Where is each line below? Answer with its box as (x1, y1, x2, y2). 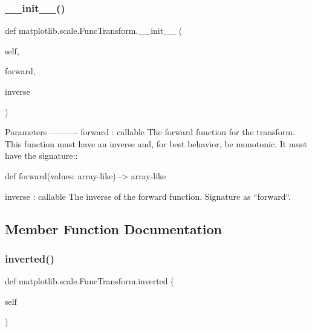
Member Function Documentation (5, 219, 223, 238)
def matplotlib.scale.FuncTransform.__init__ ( (5, 24, 183, 37)
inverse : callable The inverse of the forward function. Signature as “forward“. (5, 190, 291, 202)
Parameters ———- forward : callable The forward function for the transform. (5, 126, 295, 138)
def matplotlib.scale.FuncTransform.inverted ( (5, 275, 174, 287)
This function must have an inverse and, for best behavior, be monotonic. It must (5, 137, 307, 150)
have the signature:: (5, 149, 78, 162)
